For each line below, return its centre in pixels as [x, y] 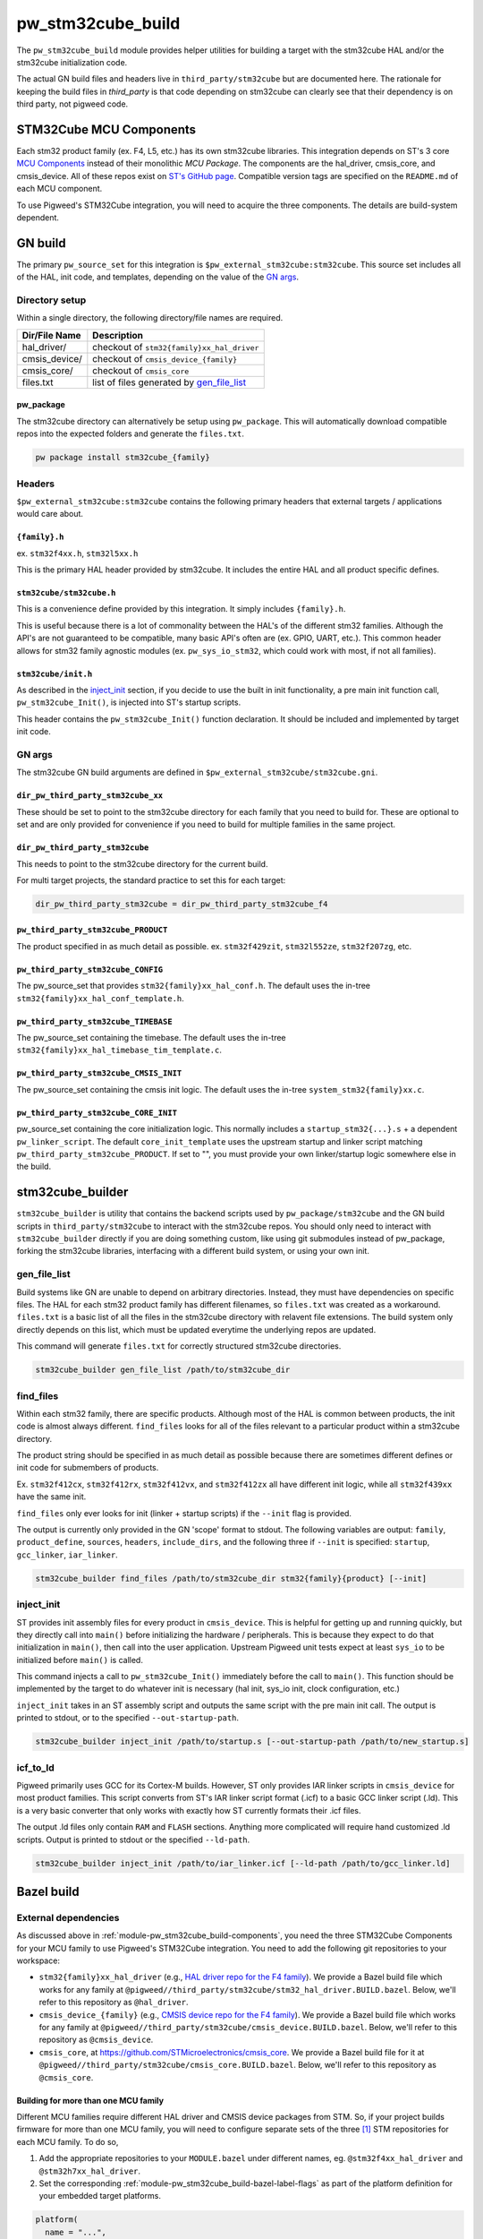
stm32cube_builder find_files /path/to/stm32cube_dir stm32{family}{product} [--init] [231, 1578]
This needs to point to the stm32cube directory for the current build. [142, 863]
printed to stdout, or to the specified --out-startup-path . [128, 1718]
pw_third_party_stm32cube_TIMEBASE [95, 1021]
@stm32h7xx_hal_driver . [90, 2171]
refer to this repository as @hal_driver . [114, 2003]
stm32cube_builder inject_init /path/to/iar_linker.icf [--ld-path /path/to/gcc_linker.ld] [243, 1863]
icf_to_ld [36, 1767]
